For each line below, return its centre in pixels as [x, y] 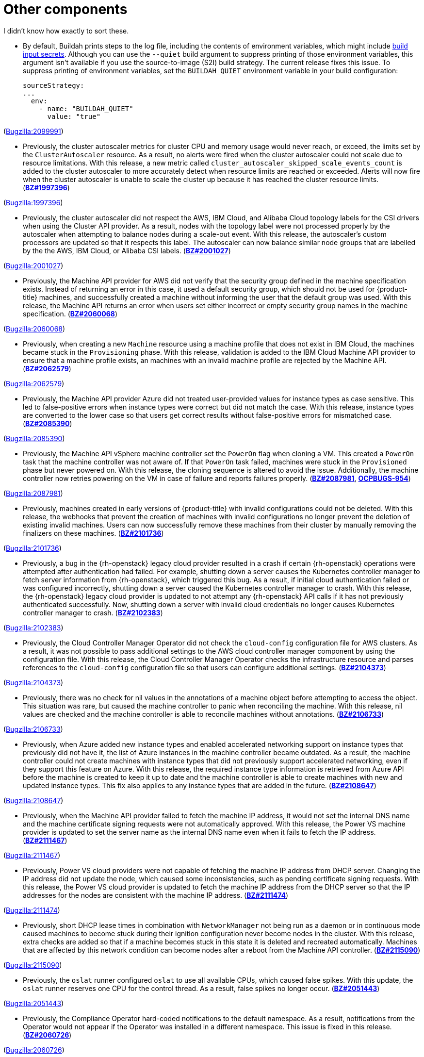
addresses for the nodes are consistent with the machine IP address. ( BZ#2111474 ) [156, 895]
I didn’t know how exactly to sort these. [66, 31]
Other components [65, 9]
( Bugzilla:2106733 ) [33, 729]
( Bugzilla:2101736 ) [33, 548]
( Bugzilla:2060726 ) [34, 1050]
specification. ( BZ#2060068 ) [70, 314]
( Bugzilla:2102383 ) [33, 628]
